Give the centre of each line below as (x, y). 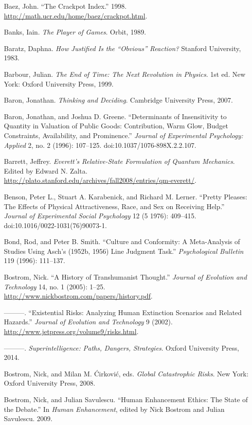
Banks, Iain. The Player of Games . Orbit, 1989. (75, 32)
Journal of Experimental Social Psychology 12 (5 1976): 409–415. (100, 216)
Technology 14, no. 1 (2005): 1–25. (55, 286)
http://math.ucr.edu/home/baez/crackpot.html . (76, 15)
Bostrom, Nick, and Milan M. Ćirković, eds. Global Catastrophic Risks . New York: (126, 373)
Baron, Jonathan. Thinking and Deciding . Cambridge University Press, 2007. (118, 100)
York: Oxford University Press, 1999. (59, 83)
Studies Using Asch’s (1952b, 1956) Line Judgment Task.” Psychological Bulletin (124, 251)
